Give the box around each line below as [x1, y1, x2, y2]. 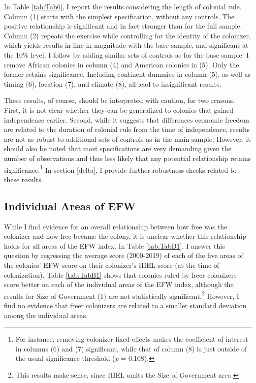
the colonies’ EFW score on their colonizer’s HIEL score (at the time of [4, 259, 220, 270]
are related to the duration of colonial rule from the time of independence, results [4, 124, 250, 134]
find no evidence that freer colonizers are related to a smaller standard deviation [4, 300, 247, 310]
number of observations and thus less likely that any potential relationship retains [4, 153, 251, 163]
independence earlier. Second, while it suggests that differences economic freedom [4, 114, 249, 125]
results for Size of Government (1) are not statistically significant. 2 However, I [4, 289, 239, 301]
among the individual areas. [4, 310, 88, 320]
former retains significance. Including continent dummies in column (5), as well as [4, 69, 251, 79]
